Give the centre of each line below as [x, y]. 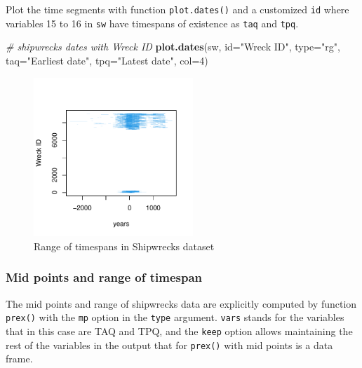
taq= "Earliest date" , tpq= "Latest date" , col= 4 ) [107, 60]
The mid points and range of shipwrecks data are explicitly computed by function [181, 303]
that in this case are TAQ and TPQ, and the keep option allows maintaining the [179, 330]
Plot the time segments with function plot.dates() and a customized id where [177, 9]
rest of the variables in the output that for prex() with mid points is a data [169, 345]
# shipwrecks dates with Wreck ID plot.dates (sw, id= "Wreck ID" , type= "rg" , [173, 47]
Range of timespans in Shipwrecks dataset [124, 246]
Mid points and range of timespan [104, 277]
